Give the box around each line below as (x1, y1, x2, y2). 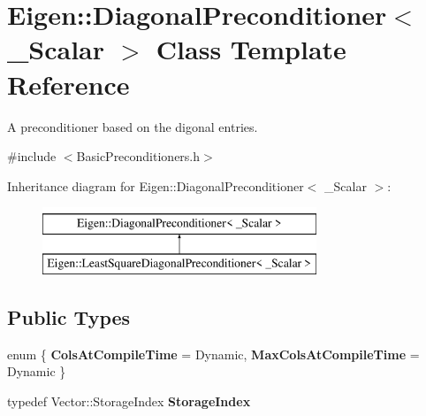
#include (7, 147, 57, 166)
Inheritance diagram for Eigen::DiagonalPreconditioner (7, 176, 304, 195)
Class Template (156, 31, 346, 67)
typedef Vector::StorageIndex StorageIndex (7, 391, 251, 410)
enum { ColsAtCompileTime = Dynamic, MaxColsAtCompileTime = (7, 344, 420, 363)
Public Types (7, 303, 131, 330)
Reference (7, 65, 130, 102)
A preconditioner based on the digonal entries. (7, 117, 258, 135)
